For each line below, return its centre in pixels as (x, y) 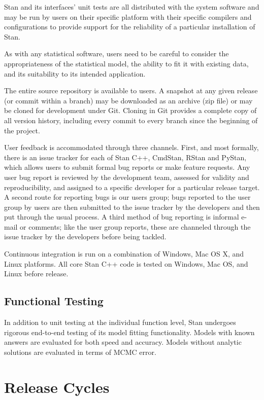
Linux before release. (36, 274)
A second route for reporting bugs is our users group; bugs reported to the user (127, 197)
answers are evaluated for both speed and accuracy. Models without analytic (123, 342)
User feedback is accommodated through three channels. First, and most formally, (131, 147)
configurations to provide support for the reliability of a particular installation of (130, 27)
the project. (22, 130)
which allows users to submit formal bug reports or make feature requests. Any (127, 167)
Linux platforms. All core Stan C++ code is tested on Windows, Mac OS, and (126, 263)
